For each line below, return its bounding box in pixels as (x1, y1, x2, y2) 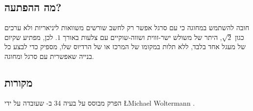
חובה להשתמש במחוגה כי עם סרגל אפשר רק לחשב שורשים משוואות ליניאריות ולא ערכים (4, 22, 250, 33)
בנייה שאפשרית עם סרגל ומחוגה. (4, 51, 94, 61)
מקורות (4, 74, 33, 90)
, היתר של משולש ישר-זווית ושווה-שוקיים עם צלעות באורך (63, 32, 222, 42)
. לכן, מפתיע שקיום (4, 32, 57, 42)
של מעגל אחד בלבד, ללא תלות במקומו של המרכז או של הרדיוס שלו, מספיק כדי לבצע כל (4, 41, 246, 52)
